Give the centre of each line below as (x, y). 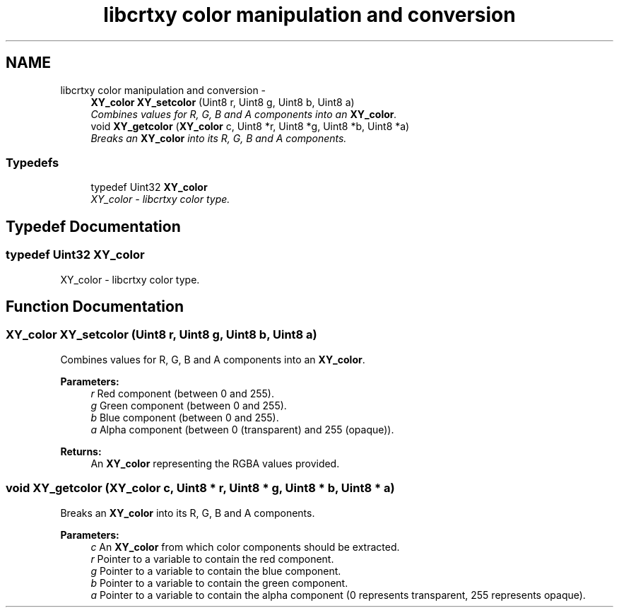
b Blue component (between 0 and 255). (185, 417)
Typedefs (33, 162)
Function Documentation (95, 306)
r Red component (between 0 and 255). (182, 393)
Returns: (81, 451)
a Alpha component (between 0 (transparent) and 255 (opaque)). (242, 429)
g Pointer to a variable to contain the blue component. (216, 571)
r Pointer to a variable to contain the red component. (212, 559)
